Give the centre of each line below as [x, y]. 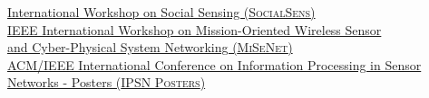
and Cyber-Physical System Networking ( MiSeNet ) [150, 47]
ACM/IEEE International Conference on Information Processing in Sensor [214, 64]
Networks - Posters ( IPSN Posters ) [107, 82]
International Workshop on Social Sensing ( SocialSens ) [161, 12]
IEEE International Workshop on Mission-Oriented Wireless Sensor [195, 29]
